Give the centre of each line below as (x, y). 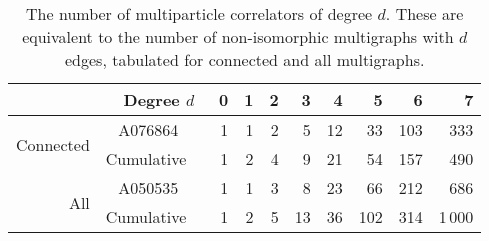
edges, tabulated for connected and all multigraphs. (244, 59)
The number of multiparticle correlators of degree (199, 13)
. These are (424, 13)
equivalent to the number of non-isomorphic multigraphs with (238, 36)
